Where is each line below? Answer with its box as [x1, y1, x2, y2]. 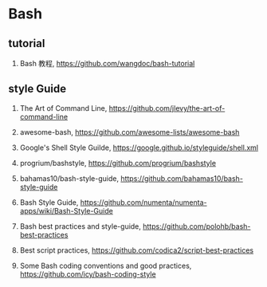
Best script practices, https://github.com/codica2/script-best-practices [19, 245, 253, 255]
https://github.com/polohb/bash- [143, 221, 251, 231]
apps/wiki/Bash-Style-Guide [19, 206, 113, 215]
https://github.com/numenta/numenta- [80, 197, 207, 207]
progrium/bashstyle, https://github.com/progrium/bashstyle [19, 158, 217, 167]
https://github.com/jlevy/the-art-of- [108, 103, 226, 112]
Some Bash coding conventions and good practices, [19, 261, 192, 270]
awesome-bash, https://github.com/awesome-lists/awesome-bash [19, 127, 240, 136]
